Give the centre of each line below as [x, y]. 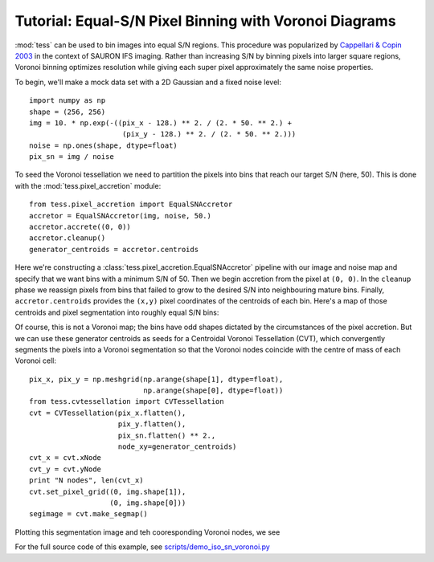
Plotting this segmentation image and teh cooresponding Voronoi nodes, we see [147, 532]
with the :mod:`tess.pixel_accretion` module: [88, 185]
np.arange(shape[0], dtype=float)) [213, 391]
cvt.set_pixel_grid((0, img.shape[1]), [108, 491]
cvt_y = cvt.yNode [66, 469]
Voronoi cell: [35, 360]
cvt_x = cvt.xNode [66, 458]
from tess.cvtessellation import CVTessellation [127, 402]
